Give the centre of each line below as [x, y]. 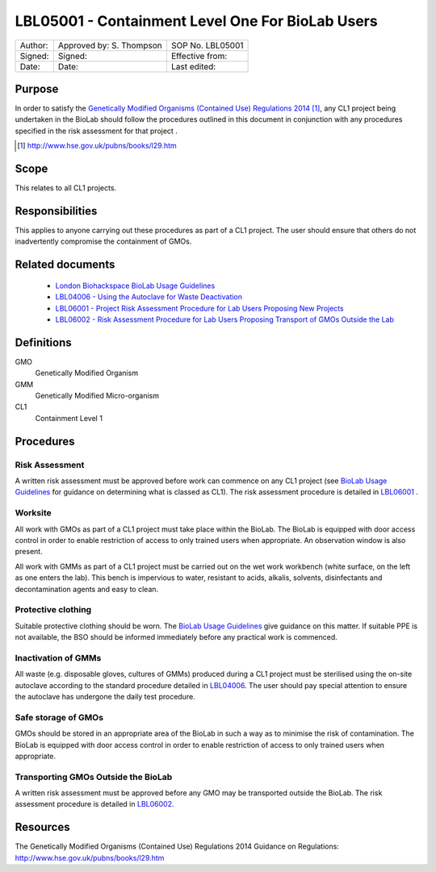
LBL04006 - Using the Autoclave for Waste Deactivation [149, 297]
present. [29, 552]
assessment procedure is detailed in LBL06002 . [94, 804]
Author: [34, 45]
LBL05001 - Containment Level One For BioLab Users [197, 21]
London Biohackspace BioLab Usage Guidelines [135, 286]
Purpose [37, 89]
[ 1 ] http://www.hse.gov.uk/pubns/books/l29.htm [97, 146]
